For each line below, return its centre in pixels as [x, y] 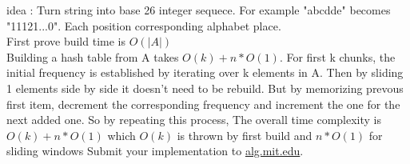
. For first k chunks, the [337, 56]
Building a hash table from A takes [93, 56]
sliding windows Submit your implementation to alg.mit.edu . [155, 151]
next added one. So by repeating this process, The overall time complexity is [194, 120]
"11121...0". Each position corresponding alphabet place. [144, 25]
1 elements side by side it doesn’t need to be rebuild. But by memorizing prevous [205, 88]
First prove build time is [66, 41]
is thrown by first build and [245, 135]
